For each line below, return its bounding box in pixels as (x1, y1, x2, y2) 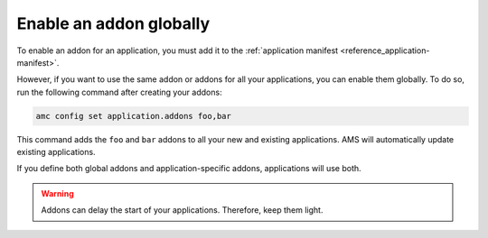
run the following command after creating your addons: (16, 87, 222, 97)
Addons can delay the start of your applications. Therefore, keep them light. (41, 205, 324, 215)
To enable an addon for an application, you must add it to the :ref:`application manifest (16, 45, 339, 56)
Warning (41, 188, 74, 198)
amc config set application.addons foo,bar (35, 111, 232, 121)
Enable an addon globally (16, 14, 211, 33)
